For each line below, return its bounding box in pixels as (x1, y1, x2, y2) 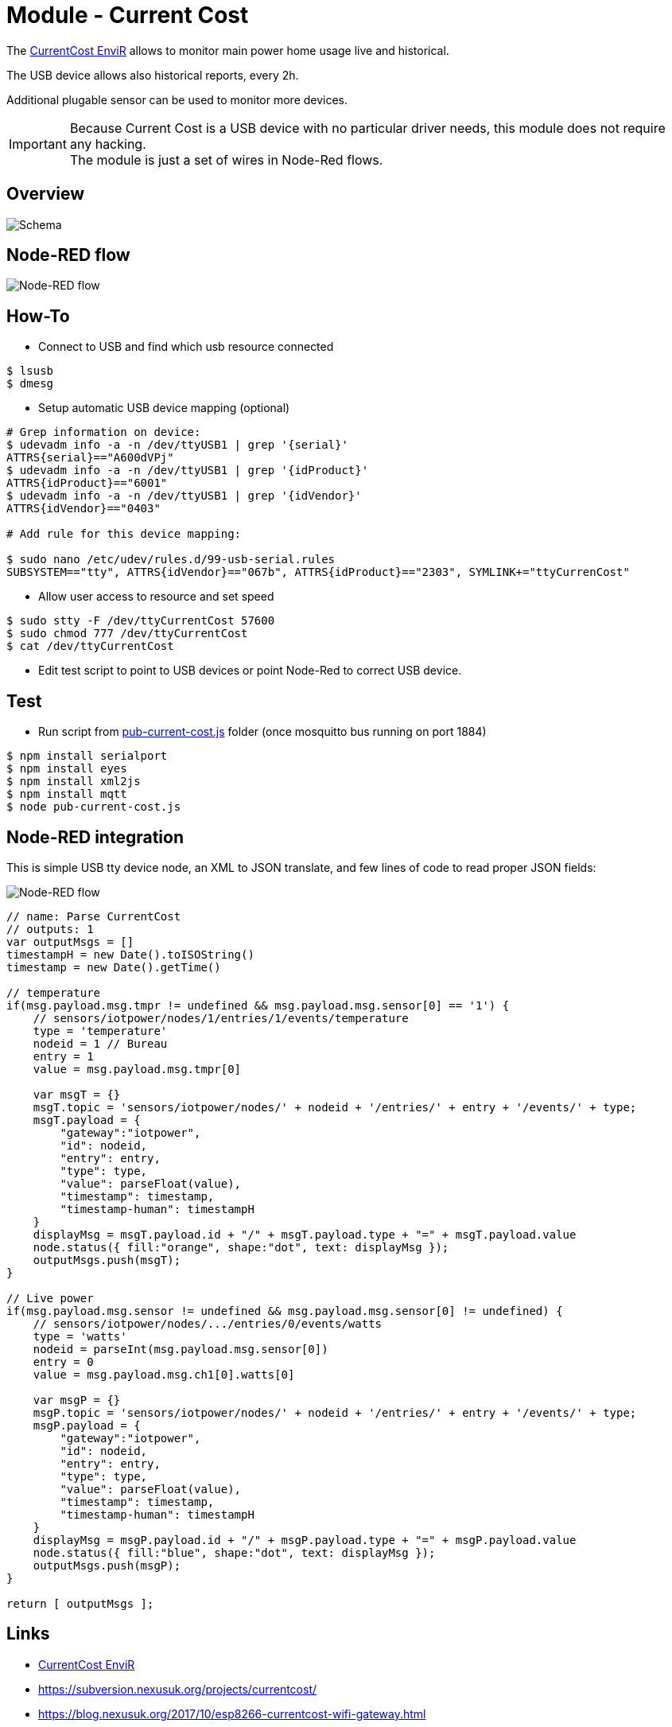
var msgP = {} (33, 1393, 121, 1406)
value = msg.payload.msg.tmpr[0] (33, 1062, 242, 1075)
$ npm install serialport (6, 749, 168, 763)
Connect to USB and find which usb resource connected (38, 340, 334, 354)
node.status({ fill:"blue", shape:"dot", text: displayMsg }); (33, 1546, 436, 1559)
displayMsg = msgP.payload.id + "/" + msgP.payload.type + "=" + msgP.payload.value (33, 1533, 577, 1546)
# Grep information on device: (6, 426, 201, 439)
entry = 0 (33, 1355, 94, 1368)
